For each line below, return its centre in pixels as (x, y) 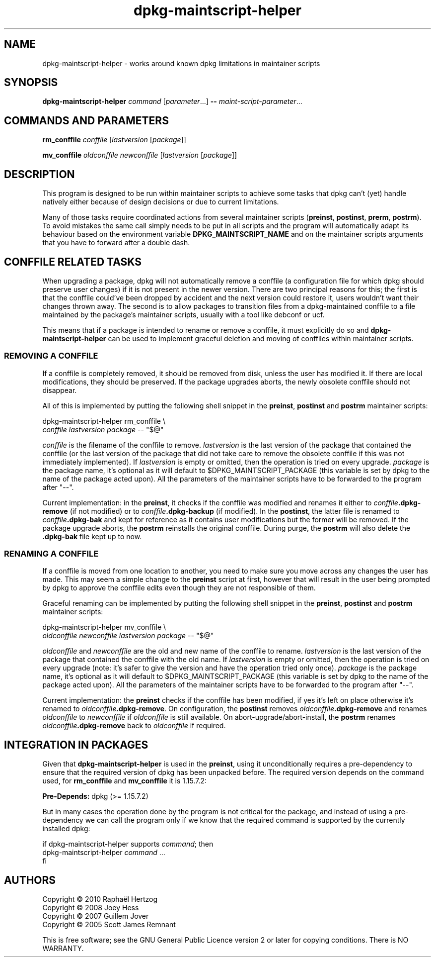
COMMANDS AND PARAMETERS (86, 120)
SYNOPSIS (31, 83)
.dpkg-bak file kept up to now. (92, 536)
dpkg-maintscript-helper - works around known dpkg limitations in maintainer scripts (181, 63)
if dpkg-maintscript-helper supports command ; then (128, 844)
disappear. (60, 390)
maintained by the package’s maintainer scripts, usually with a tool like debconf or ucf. (183, 314)
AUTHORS (30, 880)
